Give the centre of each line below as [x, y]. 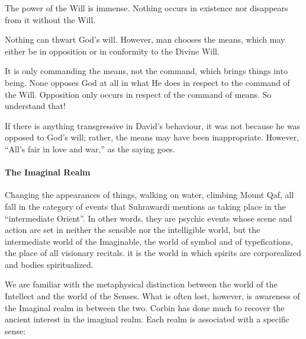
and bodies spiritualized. [49, 264]
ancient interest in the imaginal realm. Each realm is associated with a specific [147, 319]
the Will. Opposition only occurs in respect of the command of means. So [138, 94]
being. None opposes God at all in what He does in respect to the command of [147, 82]
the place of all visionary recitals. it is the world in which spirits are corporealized [153, 253]
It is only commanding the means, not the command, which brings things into [146, 71]
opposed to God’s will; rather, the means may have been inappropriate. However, [152, 137]
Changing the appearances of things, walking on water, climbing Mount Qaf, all [149, 195]
